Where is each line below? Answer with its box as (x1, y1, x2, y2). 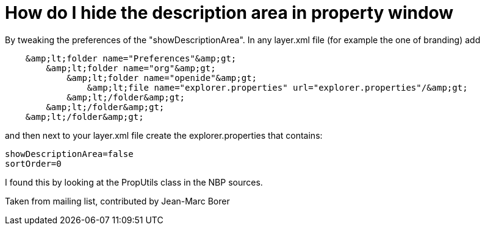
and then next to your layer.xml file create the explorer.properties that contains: (5, 130, 323, 141)
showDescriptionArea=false (5, 148, 134, 159)
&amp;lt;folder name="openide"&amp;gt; (66, 72, 257, 83)
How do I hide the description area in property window (5, 2, 454, 23)
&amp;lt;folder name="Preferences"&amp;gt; (25, 53, 237, 63)
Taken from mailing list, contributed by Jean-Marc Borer (5, 195, 230, 206)
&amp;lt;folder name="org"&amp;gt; (46, 63, 216, 73)
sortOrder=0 (5, 158, 62, 169)
